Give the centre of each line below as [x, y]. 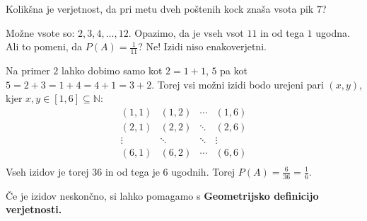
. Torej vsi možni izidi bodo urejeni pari [238, 84]
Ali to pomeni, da [44, 46]
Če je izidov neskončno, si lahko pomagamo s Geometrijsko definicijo [162, 195]
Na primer [28, 70]
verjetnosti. [34, 209]
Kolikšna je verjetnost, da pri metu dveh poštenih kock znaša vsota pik [160, 8]
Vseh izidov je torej [47, 171]
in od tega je [132, 171]
